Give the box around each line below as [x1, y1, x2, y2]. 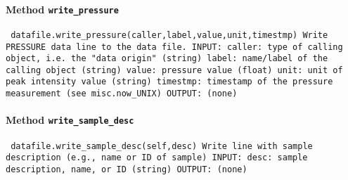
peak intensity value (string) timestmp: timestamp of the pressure [6, 77, 333, 87]
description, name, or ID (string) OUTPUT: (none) [6, 164, 247, 174]
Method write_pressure [6, 1, 119, 16]
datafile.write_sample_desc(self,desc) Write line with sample [11, 141, 313, 151]
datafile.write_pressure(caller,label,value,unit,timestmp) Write [11, 30, 328, 40]
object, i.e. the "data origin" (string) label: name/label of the [6, 53, 328, 64]
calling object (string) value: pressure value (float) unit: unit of [6, 65, 343, 75]
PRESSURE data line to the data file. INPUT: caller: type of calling [6, 41, 343, 52]
